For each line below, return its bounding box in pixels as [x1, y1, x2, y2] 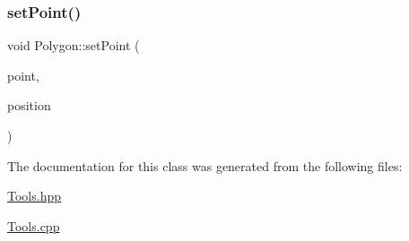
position [7, 96, 51, 115]
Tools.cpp [7, 216, 60, 235]
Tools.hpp [7, 186, 61, 205]
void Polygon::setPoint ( [7, 36, 140, 55]
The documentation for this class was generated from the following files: [7, 156, 403, 175]
